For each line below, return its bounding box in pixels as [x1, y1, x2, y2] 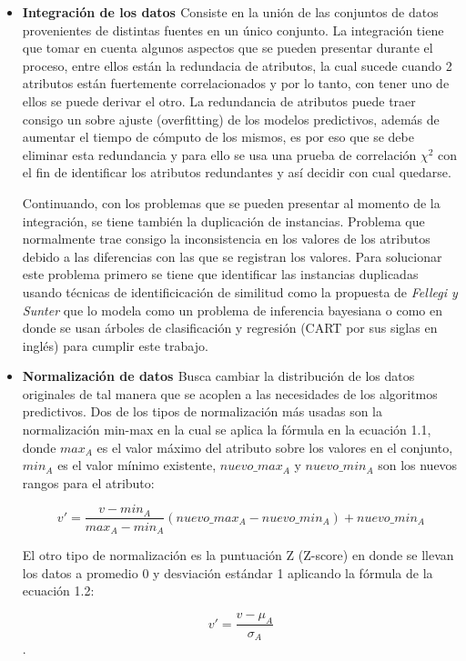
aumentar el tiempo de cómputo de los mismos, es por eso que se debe [22, 127, 414, 146]
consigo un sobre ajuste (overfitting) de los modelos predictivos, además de [22, 109, 440, 128]
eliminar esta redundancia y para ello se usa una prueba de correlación [22, 145, 417, 164]
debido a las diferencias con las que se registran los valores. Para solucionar [22, 246, 442, 265]
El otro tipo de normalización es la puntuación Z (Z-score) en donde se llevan [22, 545, 454, 564]
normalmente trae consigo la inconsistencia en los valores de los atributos [22, 229, 431, 248]
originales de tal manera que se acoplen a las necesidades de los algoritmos [22, 384, 438, 403]
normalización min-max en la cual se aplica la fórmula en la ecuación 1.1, [22, 420, 431, 439]
